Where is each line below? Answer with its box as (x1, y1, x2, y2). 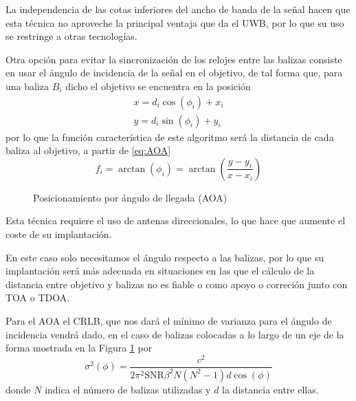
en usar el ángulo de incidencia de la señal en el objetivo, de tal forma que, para (5, 65, 343, 80)
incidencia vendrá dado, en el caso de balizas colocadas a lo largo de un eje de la (5, 327, 344, 341)
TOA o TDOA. (5, 290, 70, 305)
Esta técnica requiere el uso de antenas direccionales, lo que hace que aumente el (5, 213, 346, 228)
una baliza (5, 78, 49, 93)
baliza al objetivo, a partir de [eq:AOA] (5, 143, 171, 158)
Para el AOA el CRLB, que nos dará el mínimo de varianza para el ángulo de (5, 313, 332, 327)
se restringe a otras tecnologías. (5, 29, 137, 43)
